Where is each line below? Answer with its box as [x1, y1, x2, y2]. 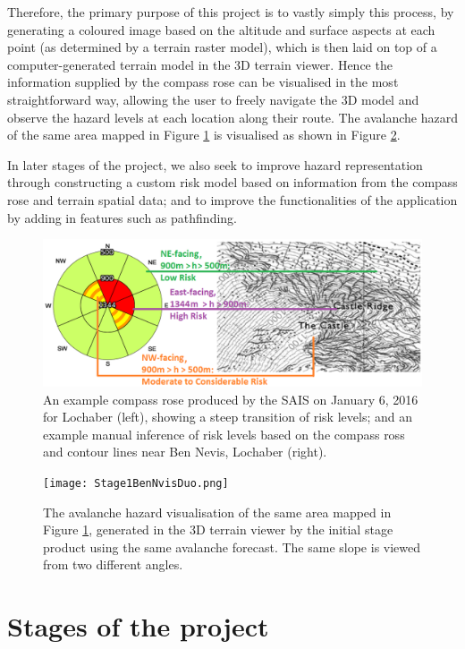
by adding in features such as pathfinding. [7, 208, 237, 226]
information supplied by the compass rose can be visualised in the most [7, 73, 399, 91]
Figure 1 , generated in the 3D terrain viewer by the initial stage [43, 520, 393, 539]
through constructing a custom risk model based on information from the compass [7, 173, 458, 192]
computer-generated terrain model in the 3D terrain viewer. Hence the [7, 55, 393, 73]
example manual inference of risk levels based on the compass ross [43, 424, 405, 443]
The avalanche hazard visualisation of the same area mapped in [43, 502, 392, 521]
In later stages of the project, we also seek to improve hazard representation [7, 155, 423, 174]
